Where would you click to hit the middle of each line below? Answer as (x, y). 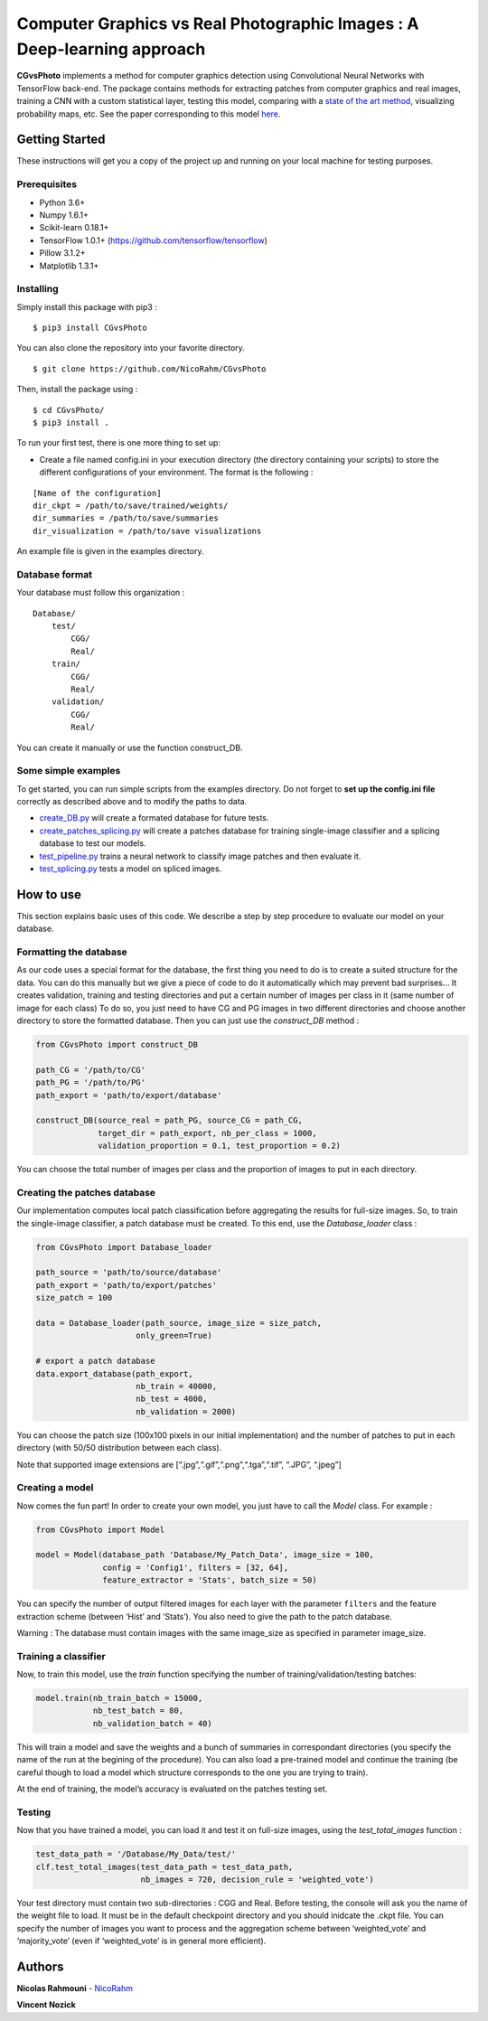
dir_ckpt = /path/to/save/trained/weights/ (131, 505)
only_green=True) (174, 1336)
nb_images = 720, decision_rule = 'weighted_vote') (258, 1879)
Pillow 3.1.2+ (62, 253)
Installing (38, 289)
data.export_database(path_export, (114, 1373)
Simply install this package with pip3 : (87, 306)
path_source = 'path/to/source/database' (129, 1273)
